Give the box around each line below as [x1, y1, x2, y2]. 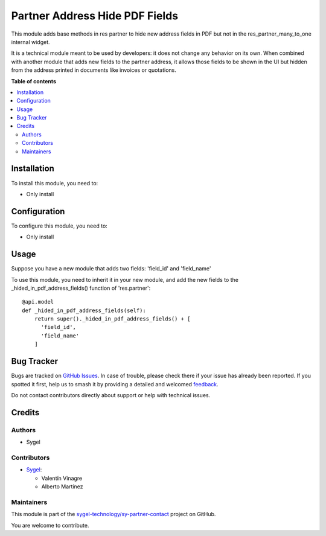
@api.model [22, 299, 54, 305]
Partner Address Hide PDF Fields [11, 9, 178, 22]
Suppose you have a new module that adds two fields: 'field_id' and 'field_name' [11, 265, 211, 272]
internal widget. [11, 38, 50, 45]
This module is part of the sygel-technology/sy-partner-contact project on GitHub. [11, 511, 216, 518]
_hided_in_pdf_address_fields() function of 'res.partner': [11, 284, 151, 292]
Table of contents [11, 77, 57, 85]
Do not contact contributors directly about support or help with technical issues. [11, 391, 211, 398]
